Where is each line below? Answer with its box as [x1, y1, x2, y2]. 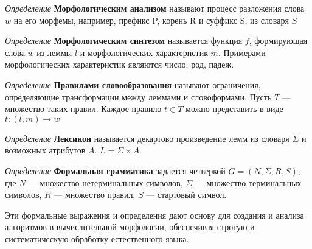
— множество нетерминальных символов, [28, 176, 183, 189]
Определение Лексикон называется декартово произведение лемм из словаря [5, 132, 289, 144]
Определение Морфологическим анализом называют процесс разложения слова [5, 2, 305, 14]
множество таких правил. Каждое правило [5, 102, 162, 115]
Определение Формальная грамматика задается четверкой [5, 164, 226, 177]
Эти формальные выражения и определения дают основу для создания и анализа [5, 208, 304, 221]
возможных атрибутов [5, 144, 86, 156]
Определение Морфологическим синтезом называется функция [5, 34, 243, 47]
